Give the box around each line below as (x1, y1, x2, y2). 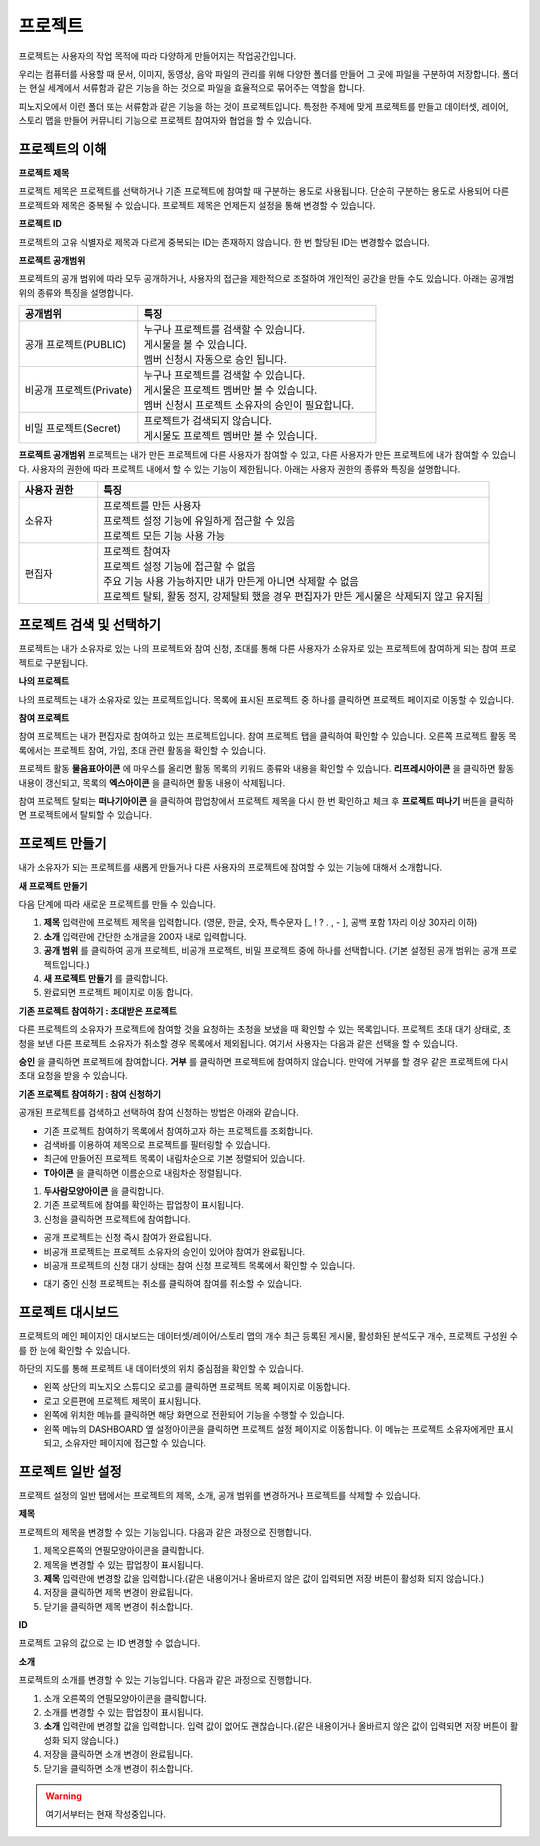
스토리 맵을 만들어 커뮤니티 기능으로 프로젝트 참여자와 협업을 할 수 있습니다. (18, 115, 312, 127)
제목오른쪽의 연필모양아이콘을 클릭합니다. (43, 1545, 205, 1557)
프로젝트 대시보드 (18, 1304, 119, 1321)
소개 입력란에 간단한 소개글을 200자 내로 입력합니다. (43, 930, 247, 942)
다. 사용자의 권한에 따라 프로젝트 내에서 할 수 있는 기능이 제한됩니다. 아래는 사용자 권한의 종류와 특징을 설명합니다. (18, 463, 461, 475)
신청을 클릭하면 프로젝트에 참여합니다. (43, 1213, 191, 1225)
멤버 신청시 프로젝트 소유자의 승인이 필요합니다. (143, 398, 355, 412)
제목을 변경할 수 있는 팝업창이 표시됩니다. (43, 1558, 204, 1570)
